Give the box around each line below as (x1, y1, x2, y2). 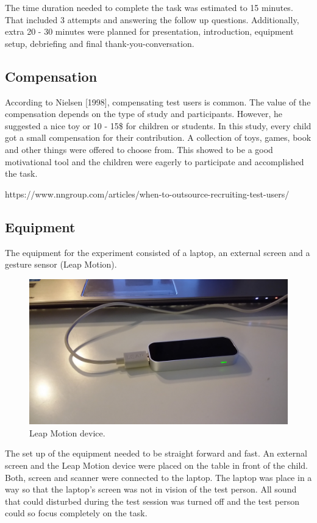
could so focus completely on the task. (5, 507, 148, 519)
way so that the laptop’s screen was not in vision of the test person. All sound (5, 483, 297, 496)
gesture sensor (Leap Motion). (5, 258, 117, 271)
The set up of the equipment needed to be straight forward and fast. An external (5, 447, 307, 460)
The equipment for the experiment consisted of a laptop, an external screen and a (5, 246, 310, 258)
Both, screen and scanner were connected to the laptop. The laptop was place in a (5, 471, 312, 483)
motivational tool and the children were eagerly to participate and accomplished (5, 155, 304, 168)
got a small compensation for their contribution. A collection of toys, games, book (5, 131, 312, 144)
